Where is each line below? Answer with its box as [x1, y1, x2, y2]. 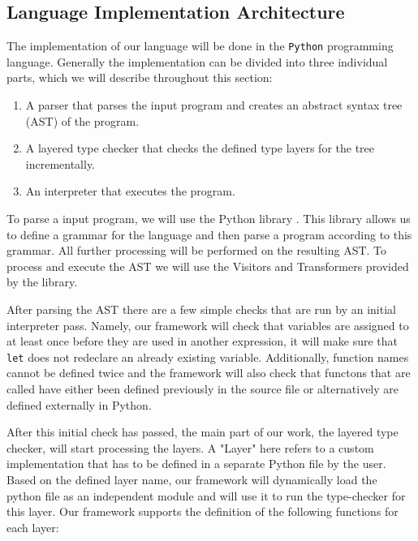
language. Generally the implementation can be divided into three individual [6, 53, 388, 70]
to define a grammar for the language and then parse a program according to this [6, 225, 412, 243]
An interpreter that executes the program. [25, 182, 235, 200]
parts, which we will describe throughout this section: [6, 69, 273, 86]
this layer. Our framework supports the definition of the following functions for [6, 503, 399, 520]
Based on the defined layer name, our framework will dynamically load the [6, 470, 377, 487]
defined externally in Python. [6, 396, 152, 413]
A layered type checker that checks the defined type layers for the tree [25, 140, 375, 157]
